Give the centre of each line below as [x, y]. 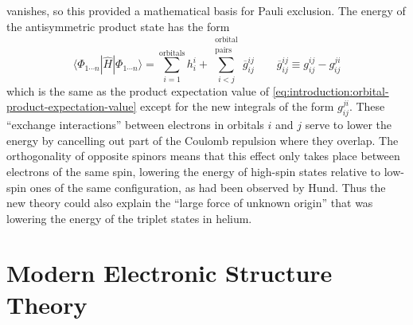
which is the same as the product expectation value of [138, 90]
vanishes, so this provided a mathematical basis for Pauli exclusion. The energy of [206, 10]
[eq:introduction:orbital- [331, 90]
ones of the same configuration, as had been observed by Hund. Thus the [208, 187]
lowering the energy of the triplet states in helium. [129, 218]
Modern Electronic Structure [169, 273]
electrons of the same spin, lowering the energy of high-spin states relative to [193, 171]
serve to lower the [348, 125]
